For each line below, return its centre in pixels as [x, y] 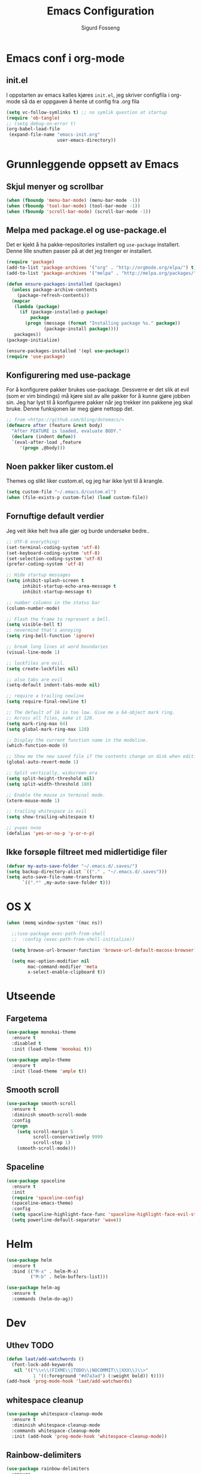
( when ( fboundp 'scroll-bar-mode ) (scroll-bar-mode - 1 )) [79, 212]
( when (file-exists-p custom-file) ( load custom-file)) [77, 498]
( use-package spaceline [36, 1181]
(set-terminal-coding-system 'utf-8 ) [53, 547]
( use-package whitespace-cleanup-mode [54, 1414]
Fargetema [27, 1018]
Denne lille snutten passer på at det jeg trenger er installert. [79, 251]
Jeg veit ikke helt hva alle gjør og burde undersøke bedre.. [78, 531]
